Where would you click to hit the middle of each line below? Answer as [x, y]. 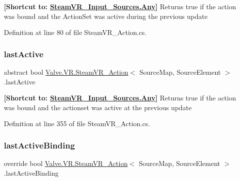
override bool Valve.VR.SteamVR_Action [66, 163]
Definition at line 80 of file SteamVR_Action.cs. [75, 32]
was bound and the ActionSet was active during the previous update [106, 16]
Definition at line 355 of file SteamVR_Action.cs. [77, 123]
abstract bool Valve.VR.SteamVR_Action [66, 72]
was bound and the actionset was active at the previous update [98, 107]
